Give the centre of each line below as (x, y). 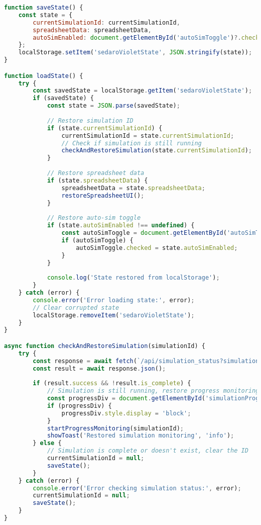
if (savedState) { (63, 98)
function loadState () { (44, 76)
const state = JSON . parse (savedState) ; (113, 106)
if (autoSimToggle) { (97, 240)
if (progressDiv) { (79, 406)
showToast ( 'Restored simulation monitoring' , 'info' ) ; (141, 436)
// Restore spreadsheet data (96, 173)
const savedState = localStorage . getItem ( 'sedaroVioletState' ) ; (143, 91)
